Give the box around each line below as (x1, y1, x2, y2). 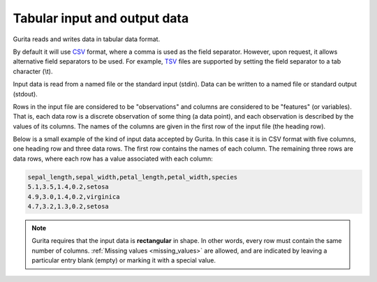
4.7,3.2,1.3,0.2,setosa (27, 202, 110, 210)
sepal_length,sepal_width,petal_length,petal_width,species (27, 173, 238, 181)
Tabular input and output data (13, 10, 189, 26)
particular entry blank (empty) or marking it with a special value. (31, 256, 216, 265)
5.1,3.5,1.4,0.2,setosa (27, 183, 110, 191)
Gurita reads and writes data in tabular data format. (13, 35, 161, 43)
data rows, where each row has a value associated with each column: (13, 154, 213, 163)
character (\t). (13, 67, 53, 75)
